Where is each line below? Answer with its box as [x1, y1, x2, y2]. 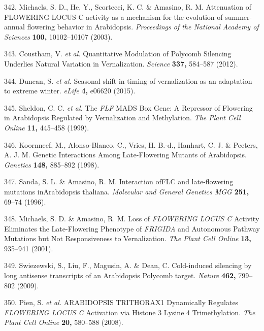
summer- [225, 11, 252, 22]
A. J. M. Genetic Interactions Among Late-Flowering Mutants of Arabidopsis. [4, 149, 247, 160]
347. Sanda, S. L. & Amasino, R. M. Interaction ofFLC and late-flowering [4, 176, 234, 187]
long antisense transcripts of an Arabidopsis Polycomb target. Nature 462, [4, 270, 236, 281]
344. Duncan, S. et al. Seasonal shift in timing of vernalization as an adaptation [4, 75, 252, 86]
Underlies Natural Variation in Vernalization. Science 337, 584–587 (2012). [4, 58, 238, 69]
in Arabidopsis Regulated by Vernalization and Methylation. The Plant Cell [4, 112, 241, 123]
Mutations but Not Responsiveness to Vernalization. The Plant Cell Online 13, [4, 233, 251, 244]
